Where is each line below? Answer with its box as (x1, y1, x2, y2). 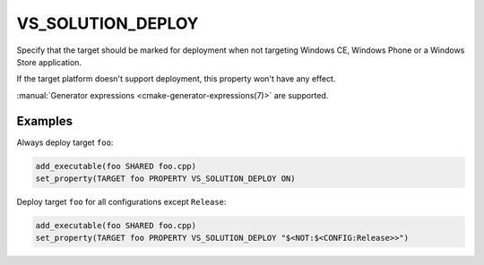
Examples (16, 113, 73, 129)
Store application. (16, 56, 82, 67)
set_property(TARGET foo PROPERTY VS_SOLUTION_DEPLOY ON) (35, 174, 296, 184)
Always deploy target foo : (16, 137, 114, 148)
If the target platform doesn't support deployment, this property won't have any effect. (16, 73, 336, 84)
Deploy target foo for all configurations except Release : (16, 196, 227, 207)
